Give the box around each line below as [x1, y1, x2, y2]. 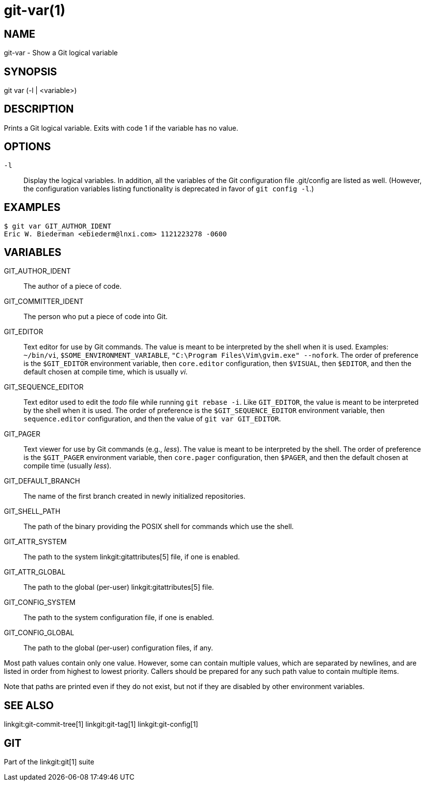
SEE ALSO [4, 699, 54, 712]
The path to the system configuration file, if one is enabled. [24, 613, 214, 622]
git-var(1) [4, 2, 66, 19]
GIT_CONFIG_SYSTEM [4, 598, 76, 607]
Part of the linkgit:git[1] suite [4, 758, 94, 766]
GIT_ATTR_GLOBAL [4, 568, 66, 577]
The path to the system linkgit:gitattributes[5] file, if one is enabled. [24, 553, 240, 561]
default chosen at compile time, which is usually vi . [24, 368, 188, 376]
